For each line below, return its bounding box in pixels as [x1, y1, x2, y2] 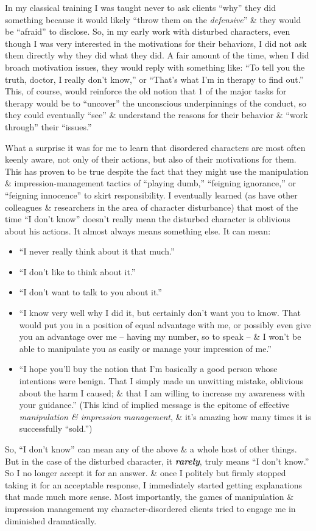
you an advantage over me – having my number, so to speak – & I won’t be [19, 330, 301, 343]
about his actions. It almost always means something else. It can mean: [5, 224, 271, 237]
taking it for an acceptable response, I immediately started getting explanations [5, 478, 303, 491]
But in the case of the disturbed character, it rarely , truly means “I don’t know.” [5, 454, 309, 467]
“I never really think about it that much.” [19, 245, 175, 258]
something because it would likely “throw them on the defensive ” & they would [5, 13, 301, 26]
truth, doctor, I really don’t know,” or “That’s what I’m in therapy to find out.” [5, 72, 304, 85]
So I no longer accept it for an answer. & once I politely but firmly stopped [5, 466, 286, 479]
